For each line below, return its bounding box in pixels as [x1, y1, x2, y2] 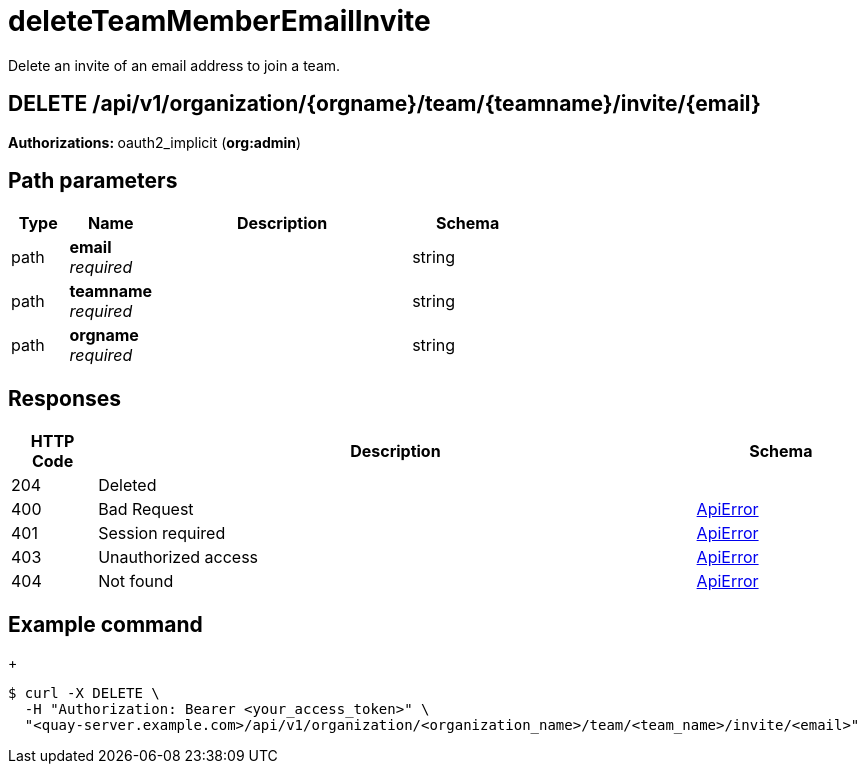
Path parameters [8, 168, 178, 194]
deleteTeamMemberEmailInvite [8, 4, 431, 38]
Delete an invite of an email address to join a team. [8, 56, 341, 74]
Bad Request [98, 499, 194, 520]
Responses [8, 385, 122, 411]
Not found [98, 571, 174, 592]
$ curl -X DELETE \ [8, 685, 160, 702]
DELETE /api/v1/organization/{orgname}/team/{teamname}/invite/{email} [8, 91, 761, 117]
